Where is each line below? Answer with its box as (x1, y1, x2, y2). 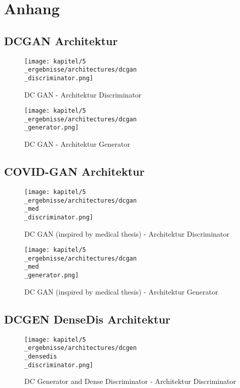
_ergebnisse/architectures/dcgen (24, 344, 137, 352)
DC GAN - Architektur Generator (24, 139, 130, 149)
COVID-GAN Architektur (4, 164, 145, 179)
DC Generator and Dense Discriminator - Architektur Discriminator (24, 376, 236, 386)
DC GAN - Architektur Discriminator (24, 89, 142, 100)
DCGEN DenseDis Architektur (4, 311, 171, 327)
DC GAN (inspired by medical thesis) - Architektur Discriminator (24, 228, 230, 239)
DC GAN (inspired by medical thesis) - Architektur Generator (24, 286, 218, 297)
